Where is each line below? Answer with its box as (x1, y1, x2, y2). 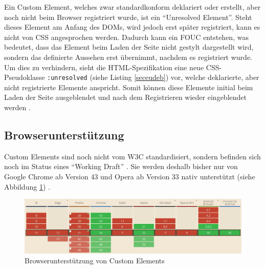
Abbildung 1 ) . (4, 181, 50, 192)
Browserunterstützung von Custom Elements (25, 255, 165, 266)
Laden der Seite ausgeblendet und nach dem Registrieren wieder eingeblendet (4, 92, 247, 102)
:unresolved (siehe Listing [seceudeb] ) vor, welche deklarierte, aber (47, 72, 259, 82)
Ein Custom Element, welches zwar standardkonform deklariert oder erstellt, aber (4, 2, 261, 12)
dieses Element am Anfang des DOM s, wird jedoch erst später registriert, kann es (4, 22, 260, 32)
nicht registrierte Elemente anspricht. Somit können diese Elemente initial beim (4, 81, 253, 92)
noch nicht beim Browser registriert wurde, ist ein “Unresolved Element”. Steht (4, 11, 252, 22)
